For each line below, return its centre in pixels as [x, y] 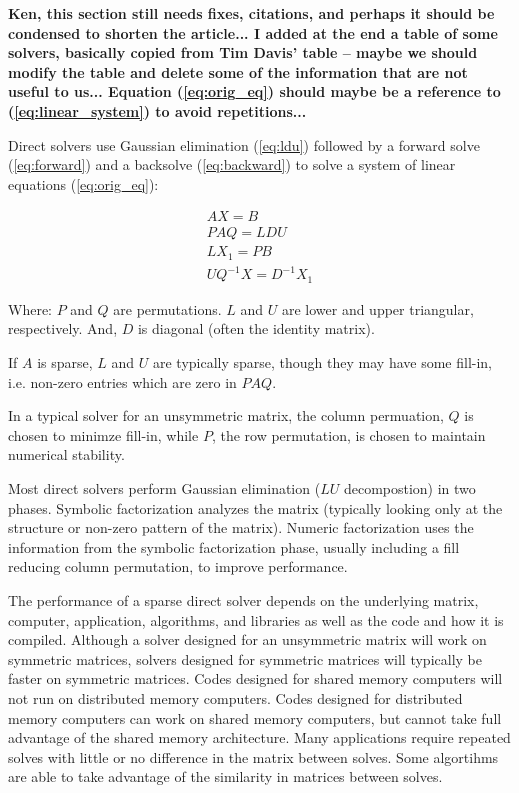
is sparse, [65, 362]
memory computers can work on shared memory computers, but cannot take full [255, 717]
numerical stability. [66, 454]
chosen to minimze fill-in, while [103, 434]
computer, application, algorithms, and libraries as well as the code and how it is [256, 619]
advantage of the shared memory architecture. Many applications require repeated [259, 737]
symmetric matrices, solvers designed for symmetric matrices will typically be [245, 658]
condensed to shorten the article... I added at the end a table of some [253, 32]
